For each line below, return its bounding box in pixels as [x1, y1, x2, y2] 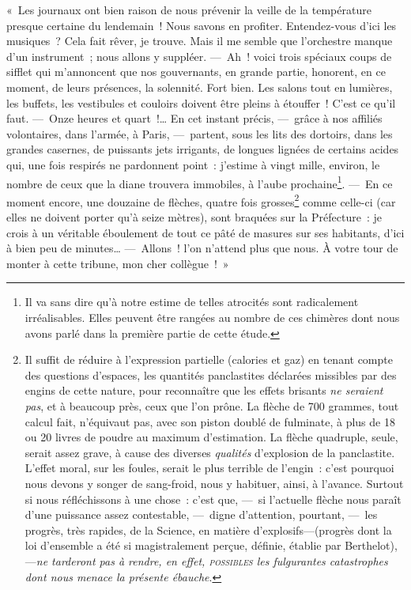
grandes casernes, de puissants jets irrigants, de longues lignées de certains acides [6, 141, 399, 157]
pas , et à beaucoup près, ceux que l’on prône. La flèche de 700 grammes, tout [25, 397, 399, 414]
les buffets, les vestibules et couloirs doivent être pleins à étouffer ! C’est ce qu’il [6, 94, 396, 111]
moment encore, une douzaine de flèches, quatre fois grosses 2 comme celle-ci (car [6, 191, 396, 210]
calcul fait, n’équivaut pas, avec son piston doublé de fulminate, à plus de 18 [25, 413, 395, 429]
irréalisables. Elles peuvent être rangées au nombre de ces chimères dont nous [25, 309, 400, 325]
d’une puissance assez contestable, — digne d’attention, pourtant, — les [25, 506, 378, 523]
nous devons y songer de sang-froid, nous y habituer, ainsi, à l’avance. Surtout [25, 475, 404, 491]
